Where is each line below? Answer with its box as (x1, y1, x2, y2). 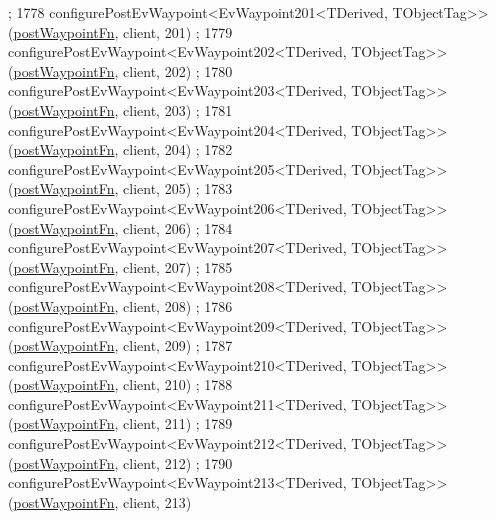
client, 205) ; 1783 (123, 178, 233, 199)
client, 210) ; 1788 (123, 374, 233, 395)
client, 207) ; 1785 (123, 256, 233, 277)
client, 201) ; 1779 (123, 21, 233, 42)
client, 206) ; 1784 (123, 217, 233, 238)
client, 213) (123, 491, 192, 512)
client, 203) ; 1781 (123, 99, 233, 120)
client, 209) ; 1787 (123, 335, 233, 356)
